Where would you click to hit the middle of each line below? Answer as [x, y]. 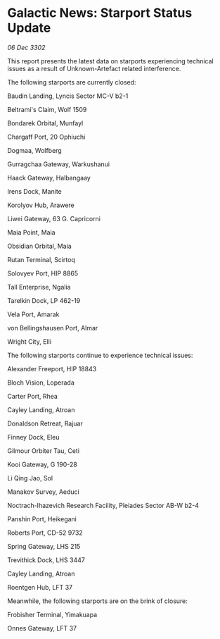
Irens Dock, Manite [34, 191]
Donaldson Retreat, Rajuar [45, 423]
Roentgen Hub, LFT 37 [40, 587]
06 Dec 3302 [26, 47]
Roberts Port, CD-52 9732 [45, 533]
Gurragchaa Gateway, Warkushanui [59, 164]
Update [29, 28]
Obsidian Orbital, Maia [39, 246]
